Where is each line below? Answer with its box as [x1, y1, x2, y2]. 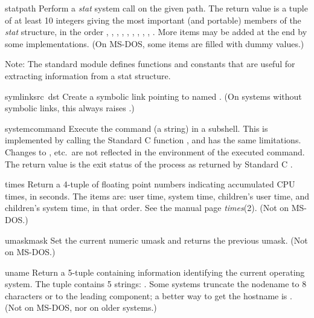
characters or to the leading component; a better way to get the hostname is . [5, 289, 292, 302]
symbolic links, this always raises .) [5, 102, 135, 114]
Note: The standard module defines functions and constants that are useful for [5, 57, 295, 70]
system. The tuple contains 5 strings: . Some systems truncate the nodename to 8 [5, 277, 307, 290]
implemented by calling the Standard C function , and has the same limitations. [5, 134, 301, 146]
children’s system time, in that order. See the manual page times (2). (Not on [5, 201, 289, 214]
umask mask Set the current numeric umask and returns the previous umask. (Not [5, 233, 308, 246]
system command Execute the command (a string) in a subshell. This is [5, 122, 268, 134]
